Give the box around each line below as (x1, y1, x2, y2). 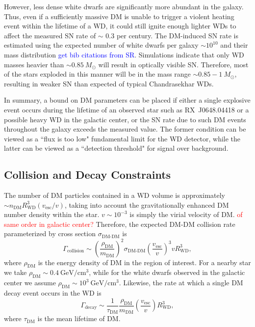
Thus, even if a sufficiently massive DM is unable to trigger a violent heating (4, 11, 234, 21)
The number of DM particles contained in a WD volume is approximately (4, 190, 225, 200)
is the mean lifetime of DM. (37, 313, 121, 324)
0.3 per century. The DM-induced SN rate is (105, 30, 239, 40)
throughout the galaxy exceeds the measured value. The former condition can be (4, 124, 246, 134)
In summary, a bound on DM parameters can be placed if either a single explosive (4, 95, 251, 105)
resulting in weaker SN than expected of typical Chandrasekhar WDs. (4, 78, 214, 88)
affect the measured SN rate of (4, 30, 96, 40)
